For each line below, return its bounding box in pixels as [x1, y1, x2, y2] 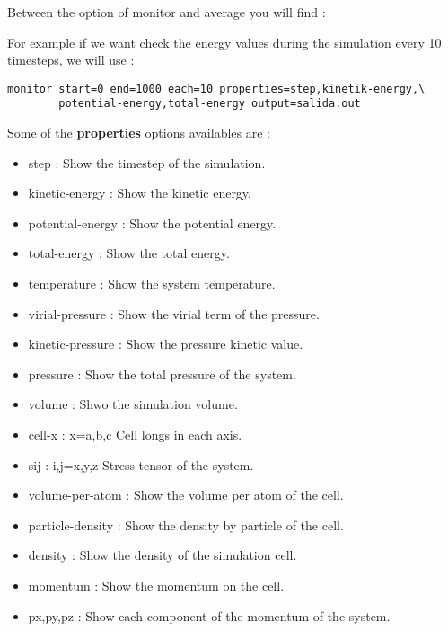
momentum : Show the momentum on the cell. [28, 576, 285, 594]
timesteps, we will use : [7, 50, 135, 69]
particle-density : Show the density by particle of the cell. [28, 515, 344, 534]
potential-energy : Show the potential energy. [28, 213, 277, 232]
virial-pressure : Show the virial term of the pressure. [28, 304, 320, 323]
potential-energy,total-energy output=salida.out [58, 97, 361, 111]
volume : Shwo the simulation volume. [28, 395, 238, 413]
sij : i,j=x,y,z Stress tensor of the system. [28, 455, 254, 474]
